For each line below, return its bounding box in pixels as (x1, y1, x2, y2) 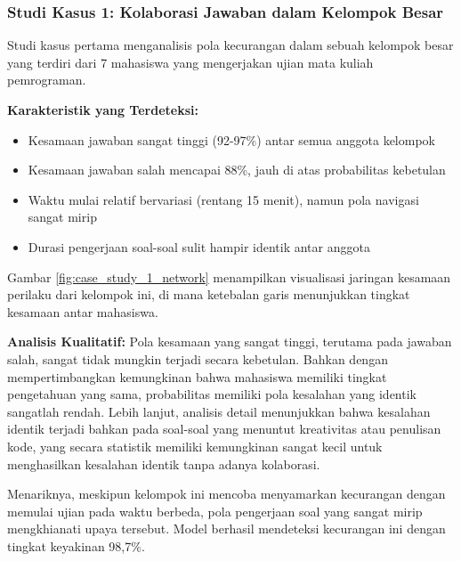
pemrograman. (7, 70, 86, 89)
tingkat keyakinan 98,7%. (7, 536, 145, 555)
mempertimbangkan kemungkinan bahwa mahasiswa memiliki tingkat (7, 367, 387, 386)
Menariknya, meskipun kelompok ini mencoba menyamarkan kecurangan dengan (7, 484, 446, 503)
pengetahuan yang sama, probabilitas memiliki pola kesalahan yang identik (7, 385, 417, 403)
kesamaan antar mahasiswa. (7, 302, 158, 321)
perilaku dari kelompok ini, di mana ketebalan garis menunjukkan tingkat (7, 285, 410, 304)
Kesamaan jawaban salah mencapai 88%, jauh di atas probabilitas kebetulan (28, 160, 446, 179)
